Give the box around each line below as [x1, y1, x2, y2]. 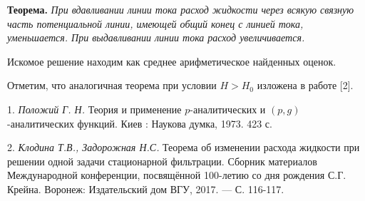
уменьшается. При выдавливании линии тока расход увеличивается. [7, 30, 305, 45]
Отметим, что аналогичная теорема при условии [7, 78, 217, 93]
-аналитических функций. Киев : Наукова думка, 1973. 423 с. [7, 115, 272, 130]
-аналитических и [190, 101, 266, 116]
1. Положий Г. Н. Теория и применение [7, 101, 182, 116]
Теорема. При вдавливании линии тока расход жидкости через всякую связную [7, 2, 354, 16]
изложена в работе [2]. [257, 78, 354, 93]
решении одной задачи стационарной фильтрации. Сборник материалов [7, 153, 317, 168]
